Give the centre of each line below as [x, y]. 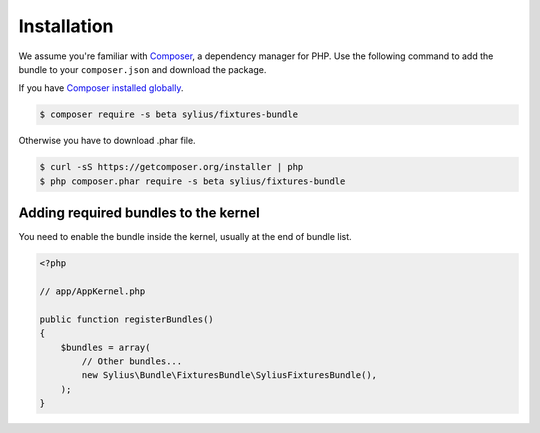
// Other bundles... [132, 361]
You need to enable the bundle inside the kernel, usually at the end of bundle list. [185, 237]
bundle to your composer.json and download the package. [142, 69]
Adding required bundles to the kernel [139, 213]
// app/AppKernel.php [92, 291]
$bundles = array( [105, 347]
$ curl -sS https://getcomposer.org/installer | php [171, 167]
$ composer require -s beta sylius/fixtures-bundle [169, 114]
